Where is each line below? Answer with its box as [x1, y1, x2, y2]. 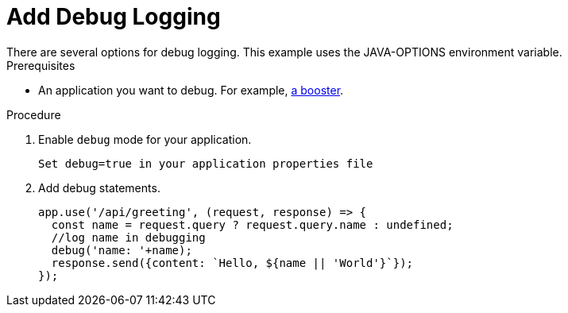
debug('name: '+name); [51, 243, 192, 257]
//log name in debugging [51, 230, 206, 244]
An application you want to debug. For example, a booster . [38, 83, 344, 97]
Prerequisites [6, 58, 75, 72]
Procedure [6, 107, 61, 122]
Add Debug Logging [6, 3, 221, 30]
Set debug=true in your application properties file [38, 156, 373, 170]
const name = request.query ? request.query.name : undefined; [51, 218, 454, 231]
